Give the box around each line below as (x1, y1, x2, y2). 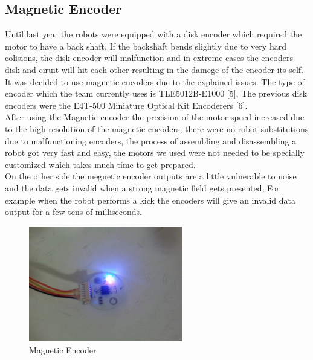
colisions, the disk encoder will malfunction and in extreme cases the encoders (5, 51, 293, 64)
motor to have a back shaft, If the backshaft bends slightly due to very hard (5, 39, 286, 52)
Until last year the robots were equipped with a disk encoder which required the (5, 28, 302, 40)
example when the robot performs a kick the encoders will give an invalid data (5, 193, 295, 206)
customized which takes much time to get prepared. (5, 158, 196, 170)
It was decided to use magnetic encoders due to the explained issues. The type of (5, 75, 305, 88)
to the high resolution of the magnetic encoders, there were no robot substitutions (5, 122, 309, 135)
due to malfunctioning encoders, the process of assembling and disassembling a (5, 134, 297, 147)
